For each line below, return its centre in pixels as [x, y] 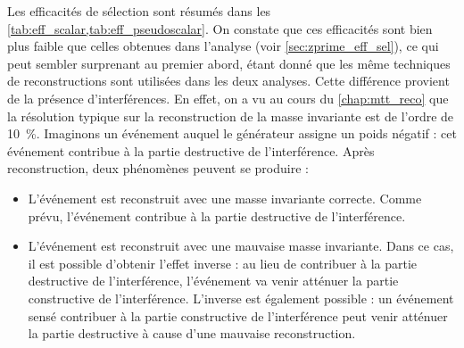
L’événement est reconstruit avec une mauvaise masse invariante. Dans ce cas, [241, 246]
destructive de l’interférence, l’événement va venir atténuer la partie [213, 281]
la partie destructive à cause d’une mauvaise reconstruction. [192, 333]
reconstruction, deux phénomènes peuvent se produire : [158, 168]
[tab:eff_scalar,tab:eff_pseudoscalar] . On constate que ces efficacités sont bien [220, 28]
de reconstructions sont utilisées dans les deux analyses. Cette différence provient [228, 81]
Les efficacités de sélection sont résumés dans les [139, 11]
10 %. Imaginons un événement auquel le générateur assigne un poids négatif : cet [232, 133]
